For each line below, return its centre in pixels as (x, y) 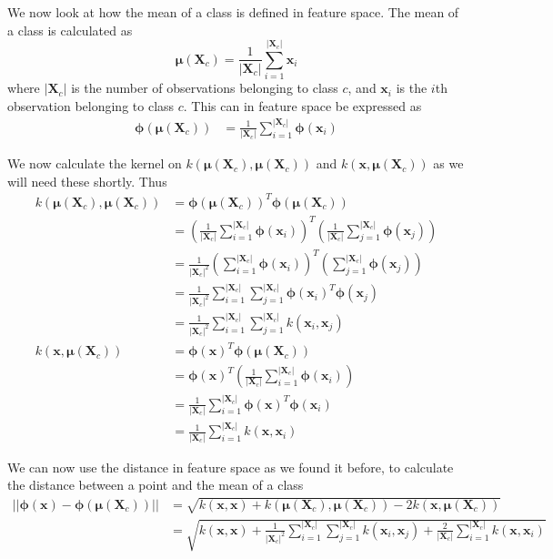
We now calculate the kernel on (95, 163)
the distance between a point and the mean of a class (156, 485)
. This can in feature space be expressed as (302, 105)
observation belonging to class (91, 105)
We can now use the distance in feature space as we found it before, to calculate (231, 467)
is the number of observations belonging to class (205, 88)
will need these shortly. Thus (87, 181)
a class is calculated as (70, 30)
